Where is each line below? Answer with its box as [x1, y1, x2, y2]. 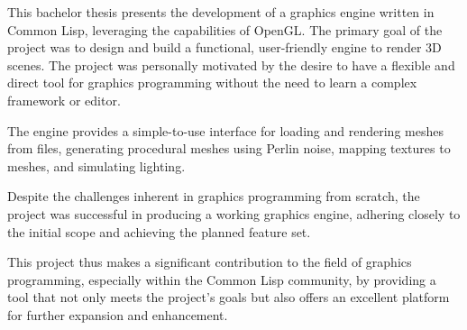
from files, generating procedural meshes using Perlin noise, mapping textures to [7, 139, 451, 158]
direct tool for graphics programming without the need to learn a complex [7, 73, 417, 92]
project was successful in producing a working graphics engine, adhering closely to [7, 204, 461, 223]
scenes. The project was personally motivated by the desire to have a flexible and [7, 55, 455, 74]
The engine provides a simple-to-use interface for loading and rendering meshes [7, 121, 444, 140]
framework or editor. [7, 90, 121, 109]
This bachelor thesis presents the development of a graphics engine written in [7, 3, 435, 21]
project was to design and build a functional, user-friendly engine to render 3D [7, 38, 442, 57]
